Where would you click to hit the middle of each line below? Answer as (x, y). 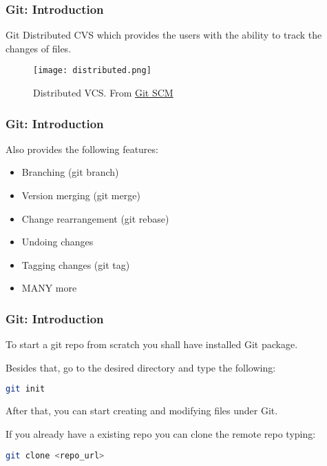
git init (25, 389)
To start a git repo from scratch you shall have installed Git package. (152, 344)
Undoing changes (57, 242)
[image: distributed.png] (92, 71)
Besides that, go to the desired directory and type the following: (141, 367)
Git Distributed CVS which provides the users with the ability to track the (164, 35)
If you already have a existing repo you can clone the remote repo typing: (161, 433)
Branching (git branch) (70, 172)
